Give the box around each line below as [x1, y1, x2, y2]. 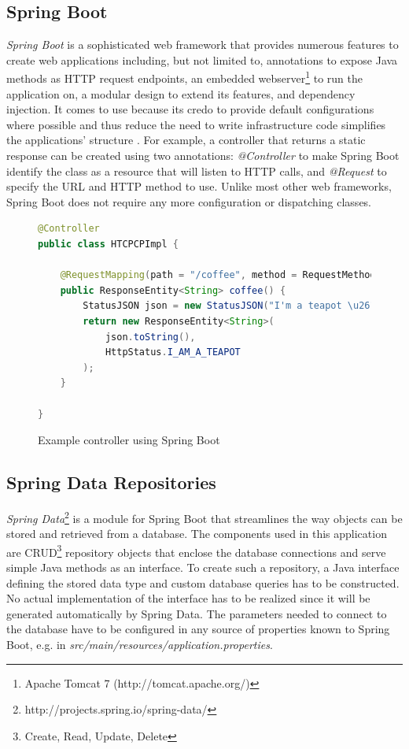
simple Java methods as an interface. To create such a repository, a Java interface [6, 559, 400, 575]
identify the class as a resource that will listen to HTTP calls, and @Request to [6, 162, 387, 179]
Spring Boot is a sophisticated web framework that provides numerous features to [6, 36, 399, 53]
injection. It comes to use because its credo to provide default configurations [6, 101, 374, 117]
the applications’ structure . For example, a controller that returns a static [6, 132, 366, 148]
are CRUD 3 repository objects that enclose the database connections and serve [6, 541, 386, 560]
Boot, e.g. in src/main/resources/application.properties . [6, 636, 273, 652]
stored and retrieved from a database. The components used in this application [6, 525, 387, 542]
